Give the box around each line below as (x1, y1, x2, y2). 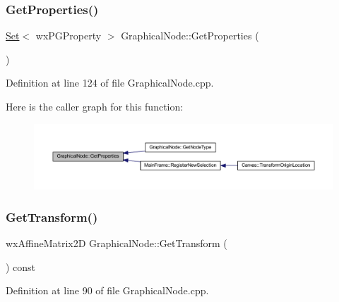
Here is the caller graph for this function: (6, 99, 184, 113)
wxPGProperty (35, 28, 102, 43)
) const (6, 259, 36, 274)
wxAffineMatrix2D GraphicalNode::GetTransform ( (6, 235, 227, 250)
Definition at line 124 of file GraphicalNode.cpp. (6, 75, 214, 90)
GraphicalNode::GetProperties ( (121, 28, 259, 43)
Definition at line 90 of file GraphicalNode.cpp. (6, 283, 209, 298)
